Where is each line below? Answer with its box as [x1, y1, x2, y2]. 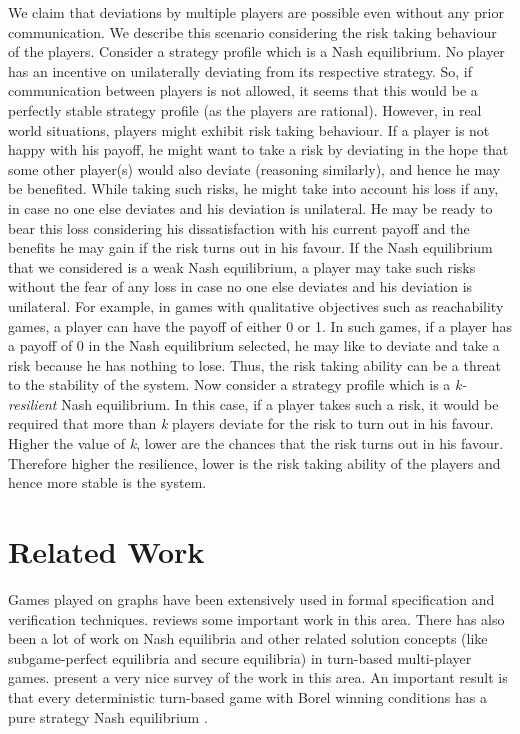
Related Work [8, 531, 205, 572]
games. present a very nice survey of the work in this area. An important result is [8, 667, 508, 688]
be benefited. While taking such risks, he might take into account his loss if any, [8, 178, 499, 199]
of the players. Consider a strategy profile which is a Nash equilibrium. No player [8, 41, 505, 62]
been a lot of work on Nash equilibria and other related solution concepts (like [8, 628, 488, 649]
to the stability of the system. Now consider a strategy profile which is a [8, 374, 451, 395]
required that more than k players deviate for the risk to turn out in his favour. [8, 413, 494, 434]
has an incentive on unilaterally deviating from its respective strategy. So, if [8, 60, 473, 81]
